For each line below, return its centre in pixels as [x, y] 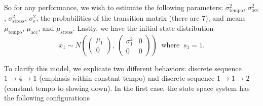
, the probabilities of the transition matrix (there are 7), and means [141, 18]
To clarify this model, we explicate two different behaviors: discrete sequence [123, 68]
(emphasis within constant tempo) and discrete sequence [127, 78]
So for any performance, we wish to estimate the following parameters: [114, 7]
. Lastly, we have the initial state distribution [143, 28]
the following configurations [47, 98]
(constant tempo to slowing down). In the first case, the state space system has [127, 88]
